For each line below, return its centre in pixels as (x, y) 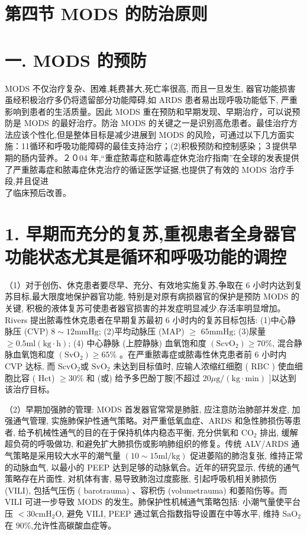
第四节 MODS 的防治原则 (106, 13)
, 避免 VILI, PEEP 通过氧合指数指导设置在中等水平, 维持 (171, 513)
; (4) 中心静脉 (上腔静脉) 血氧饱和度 (137, 342)
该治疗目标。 (30, 389)
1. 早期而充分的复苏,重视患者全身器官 (151, 233)
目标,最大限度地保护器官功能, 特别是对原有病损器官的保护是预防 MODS (151, 296)
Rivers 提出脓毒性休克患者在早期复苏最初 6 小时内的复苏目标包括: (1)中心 (146, 319)
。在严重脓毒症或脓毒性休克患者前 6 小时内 (203, 354)
